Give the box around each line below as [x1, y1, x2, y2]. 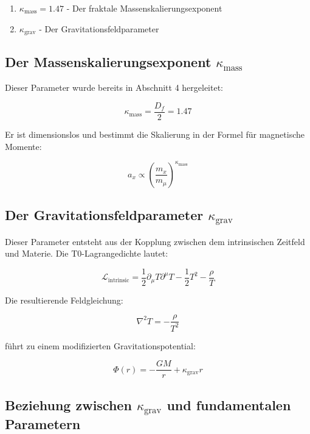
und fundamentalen [167, 395, 291, 414]
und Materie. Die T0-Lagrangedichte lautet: [5, 247, 168, 260]
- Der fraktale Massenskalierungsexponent [66, 2, 222, 14]
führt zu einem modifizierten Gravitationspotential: [5, 339, 196, 352]
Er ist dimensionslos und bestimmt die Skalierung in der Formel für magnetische [5, 127, 305, 140]
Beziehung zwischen [5, 395, 132, 414]
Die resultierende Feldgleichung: [5, 293, 123, 306]
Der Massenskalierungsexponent [5, 52, 212, 71]
